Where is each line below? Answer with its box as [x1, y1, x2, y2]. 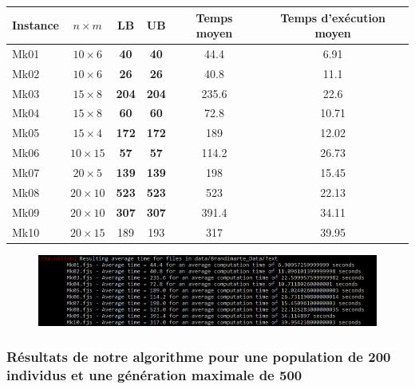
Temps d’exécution [280, 9, 385, 26]
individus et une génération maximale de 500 [6, 365, 302, 385]
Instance [12, 17, 59, 33]
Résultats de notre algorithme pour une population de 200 [6, 347, 391, 367]
